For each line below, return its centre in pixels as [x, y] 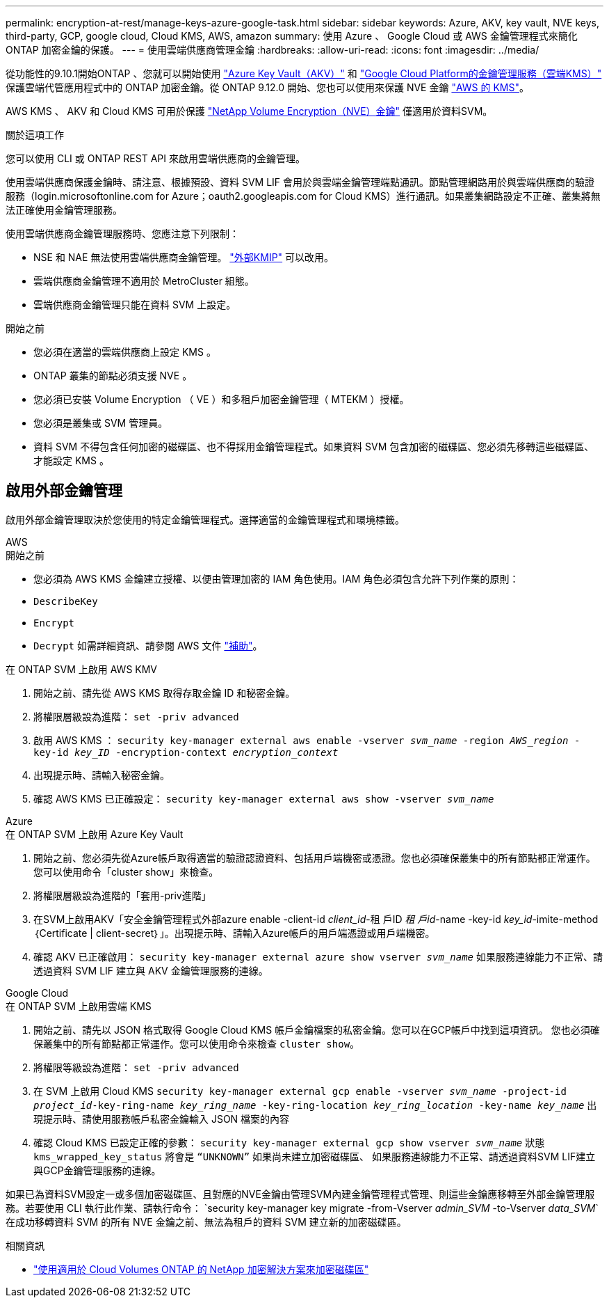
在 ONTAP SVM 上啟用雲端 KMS [79, 1006]
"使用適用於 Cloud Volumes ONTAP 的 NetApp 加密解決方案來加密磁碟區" [201, 1269]
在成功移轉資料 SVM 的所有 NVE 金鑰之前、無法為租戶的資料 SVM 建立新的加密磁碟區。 [206, 1222]
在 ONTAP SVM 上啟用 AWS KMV [82, 669]
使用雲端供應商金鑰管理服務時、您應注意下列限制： [122, 234]
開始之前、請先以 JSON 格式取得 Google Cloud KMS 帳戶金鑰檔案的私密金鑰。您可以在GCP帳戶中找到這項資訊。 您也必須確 [317, 1029]
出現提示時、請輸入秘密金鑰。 [101, 775]
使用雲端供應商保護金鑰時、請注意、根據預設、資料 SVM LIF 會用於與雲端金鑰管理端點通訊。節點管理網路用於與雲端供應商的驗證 [300, 182]
